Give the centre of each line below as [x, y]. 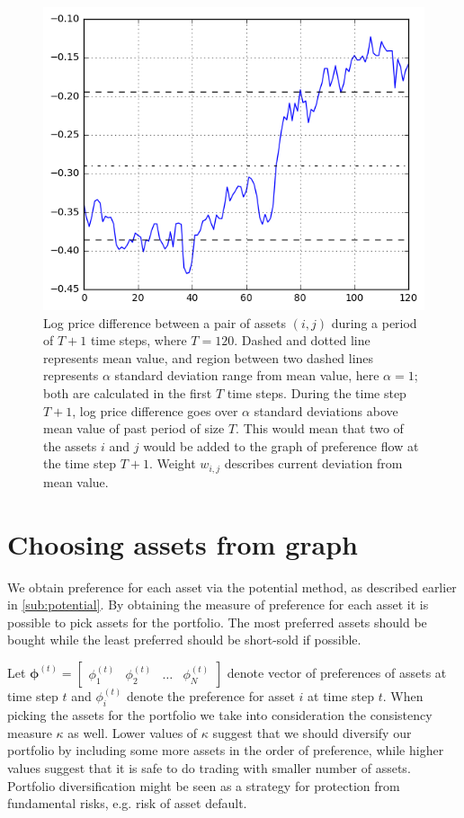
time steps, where [138, 340]
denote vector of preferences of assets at [337, 672]
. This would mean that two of [320, 428]
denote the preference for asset [210, 696]
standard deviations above [326, 410]
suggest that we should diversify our [312, 732]
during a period [374, 322]
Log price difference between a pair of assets [165, 322]
